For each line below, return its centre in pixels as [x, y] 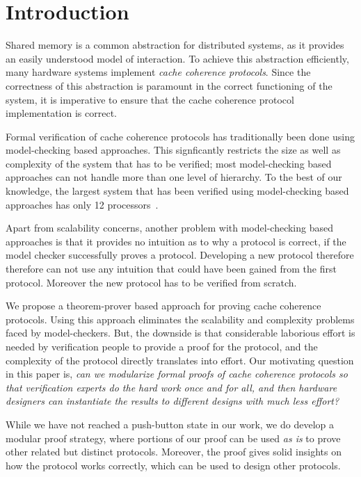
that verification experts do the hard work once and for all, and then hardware [171, 387]
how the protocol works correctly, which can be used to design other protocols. [173, 465]
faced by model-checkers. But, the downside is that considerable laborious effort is [180, 333]
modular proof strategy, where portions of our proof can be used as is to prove [173, 438]
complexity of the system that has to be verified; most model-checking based [169, 163]
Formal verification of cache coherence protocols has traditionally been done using [180, 136]
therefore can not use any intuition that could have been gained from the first [171, 269]
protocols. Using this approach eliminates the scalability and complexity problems [180, 319]
